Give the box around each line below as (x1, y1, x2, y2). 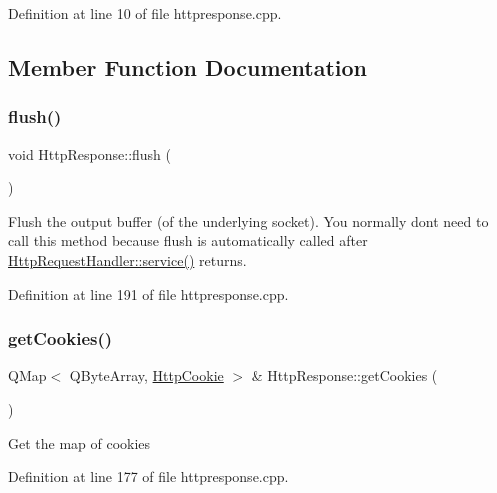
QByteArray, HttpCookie (69, 365, 224, 386)
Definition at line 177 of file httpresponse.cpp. (8, 466, 289, 487)
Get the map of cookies (8, 432, 151, 453)
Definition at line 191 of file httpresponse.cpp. (8, 283, 289, 304)
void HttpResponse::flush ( (8, 143, 172, 164)
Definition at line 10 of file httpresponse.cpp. (8, 3, 282, 23)
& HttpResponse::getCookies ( (251, 365, 438, 386)
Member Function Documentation (8, 51, 368, 82)
